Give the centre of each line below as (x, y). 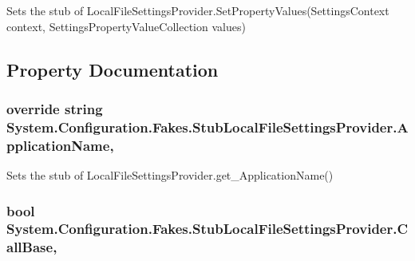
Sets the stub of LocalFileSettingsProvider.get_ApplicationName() (170, 175)
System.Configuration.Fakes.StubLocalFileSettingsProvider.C (207, 229)
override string (55, 108)
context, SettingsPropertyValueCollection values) (126, 26)
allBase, (32, 247)
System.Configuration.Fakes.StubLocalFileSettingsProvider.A (207, 127)
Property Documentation (113, 69)
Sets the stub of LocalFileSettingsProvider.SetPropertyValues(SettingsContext (198, 10)
